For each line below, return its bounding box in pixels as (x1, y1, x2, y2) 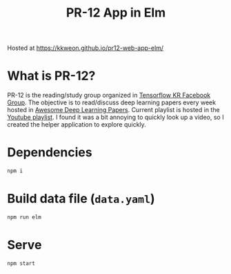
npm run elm (7, 213, 41, 221)
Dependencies (7, 145, 92, 161)
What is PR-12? (7, 68, 96, 84)
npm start (7, 259, 36, 267)
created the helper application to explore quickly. (7, 120, 146, 129)
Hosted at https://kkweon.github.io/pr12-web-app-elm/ (7, 44, 164, 53)
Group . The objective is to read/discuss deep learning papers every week (7, 98, 216, 107)
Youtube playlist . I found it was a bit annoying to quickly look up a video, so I (7, 113, 224, 122)
